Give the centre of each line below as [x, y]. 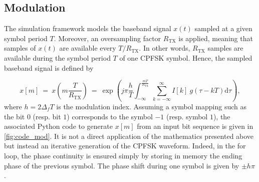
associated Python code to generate [58, 126]
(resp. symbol [187, 116]
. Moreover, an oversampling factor [107, 38]
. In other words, [165, 48]
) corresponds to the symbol [110, 116]
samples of [20, 48]
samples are [225, 48]
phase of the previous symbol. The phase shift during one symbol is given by [122, 165]
